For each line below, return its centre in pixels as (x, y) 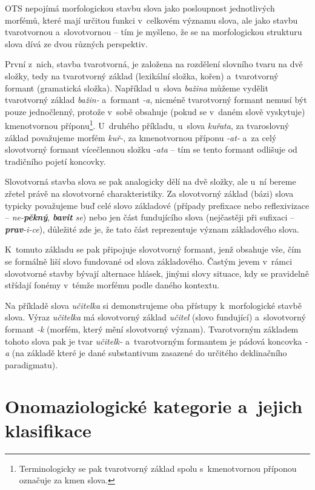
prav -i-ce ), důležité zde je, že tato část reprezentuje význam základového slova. (152, 229)
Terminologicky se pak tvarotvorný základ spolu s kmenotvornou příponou (158, 468)
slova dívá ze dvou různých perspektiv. (76, 43)
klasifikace (48, 430)
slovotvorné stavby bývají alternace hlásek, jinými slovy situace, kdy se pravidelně (157, 273)
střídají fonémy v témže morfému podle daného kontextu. (112, 285)
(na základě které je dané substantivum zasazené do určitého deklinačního (149, 353)
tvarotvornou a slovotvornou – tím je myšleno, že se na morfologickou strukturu (154, 32)
